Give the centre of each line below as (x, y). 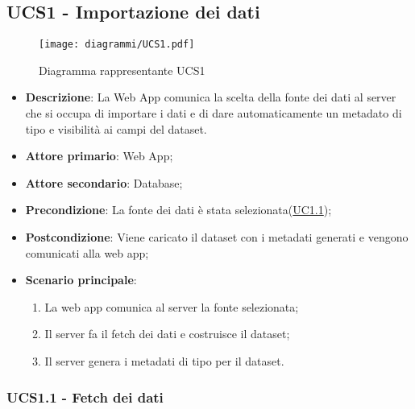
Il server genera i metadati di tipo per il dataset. (164, 360)
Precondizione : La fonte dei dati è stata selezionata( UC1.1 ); (178, 210)
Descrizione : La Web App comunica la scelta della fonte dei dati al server (211, 97)
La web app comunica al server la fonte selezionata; (172, 306)
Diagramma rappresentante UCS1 (122, 70)
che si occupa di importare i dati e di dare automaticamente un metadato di (214, 113)
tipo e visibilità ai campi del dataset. (116, 128)
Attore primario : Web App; (99, 156)
